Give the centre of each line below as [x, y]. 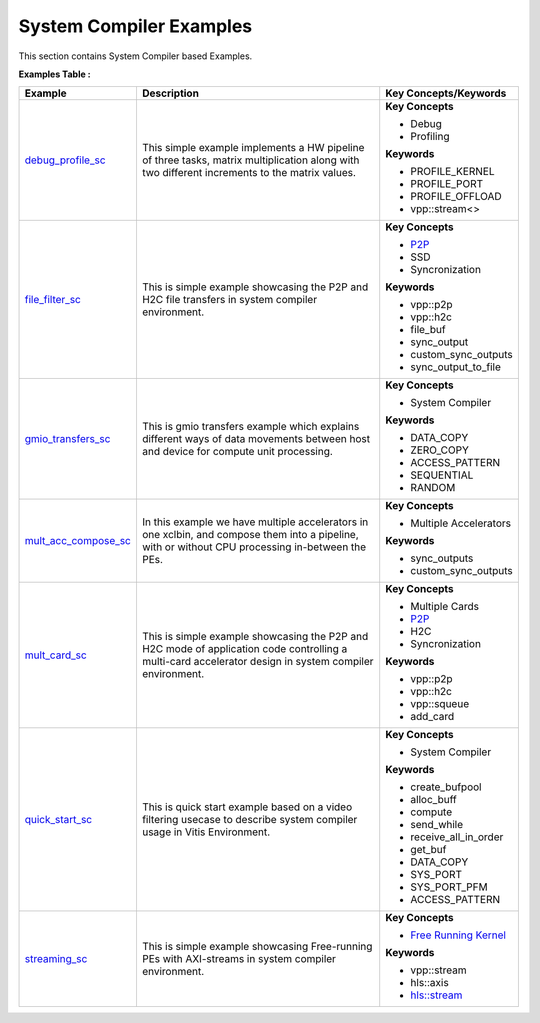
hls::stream [436, 995]
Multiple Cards [445, 607]
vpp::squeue [440, 704]
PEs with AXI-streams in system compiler [239, 959]
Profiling [430, 137]
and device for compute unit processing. [237, 452]
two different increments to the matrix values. [249, 173]
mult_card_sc [55, 655]
